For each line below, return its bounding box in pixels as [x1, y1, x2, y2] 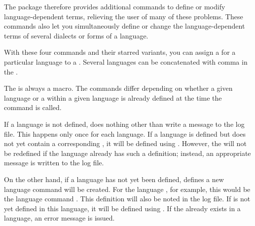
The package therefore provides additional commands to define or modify [4, 1, 225, 11]
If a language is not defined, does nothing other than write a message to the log [4, 118, 245, 129]
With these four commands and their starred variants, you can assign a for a [4, 47, 236, 57]
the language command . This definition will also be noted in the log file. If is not [4, 193, 251, 204]
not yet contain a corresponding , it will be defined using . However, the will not [4, 138, 247, 149]
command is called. [4, 102, 62, 113]
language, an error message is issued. [4, 213, 115, 223]
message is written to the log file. [4, 157, 104, 168]
